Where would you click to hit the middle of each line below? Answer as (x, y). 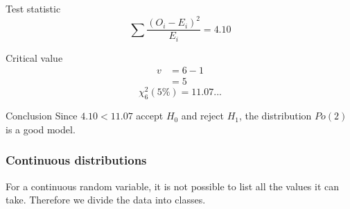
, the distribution (275, 116)
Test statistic (33, 8)
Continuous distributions (76, 160)
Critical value (34, 57)
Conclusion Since (42, 116)
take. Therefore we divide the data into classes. (106, 200)
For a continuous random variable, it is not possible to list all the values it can (173, 186)
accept (150, 116)
